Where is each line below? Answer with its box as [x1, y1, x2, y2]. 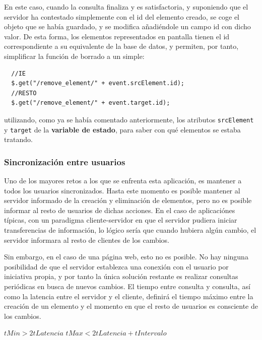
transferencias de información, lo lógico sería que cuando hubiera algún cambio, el [4, 225, 256, 235]
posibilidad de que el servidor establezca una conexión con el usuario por [4, 261, 229, 271]
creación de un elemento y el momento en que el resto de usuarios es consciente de [4, 301, 258, 311]
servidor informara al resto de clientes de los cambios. [4, 234, 169, 245]
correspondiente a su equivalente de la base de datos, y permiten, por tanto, [4, 41, 239, 51]
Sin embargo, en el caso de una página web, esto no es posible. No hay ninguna [4, 251, 248, 262]
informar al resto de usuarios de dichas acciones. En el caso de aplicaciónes [4, 205, 235, 215]
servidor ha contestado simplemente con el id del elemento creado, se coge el [4, 11, 239, 22]
